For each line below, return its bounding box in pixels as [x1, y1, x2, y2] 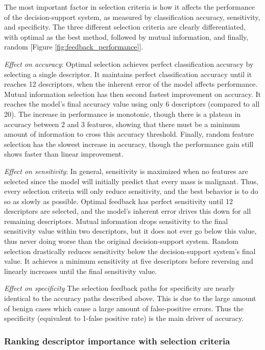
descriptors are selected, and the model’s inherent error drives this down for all [4, 206, 251, 216]
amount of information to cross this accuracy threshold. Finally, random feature [4, 129, 254, 139]
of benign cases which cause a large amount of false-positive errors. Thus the [4, 303, 244, 313]
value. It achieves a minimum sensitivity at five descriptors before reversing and [4, 256, 253, 266]
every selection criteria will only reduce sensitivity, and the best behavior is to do [4, 186, 258, 196]
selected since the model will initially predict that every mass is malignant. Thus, [4, 176, 258, 186]
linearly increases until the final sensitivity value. [4, 265, 157, 276]
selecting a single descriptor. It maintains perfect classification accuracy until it [4, 68, 252, 79]
